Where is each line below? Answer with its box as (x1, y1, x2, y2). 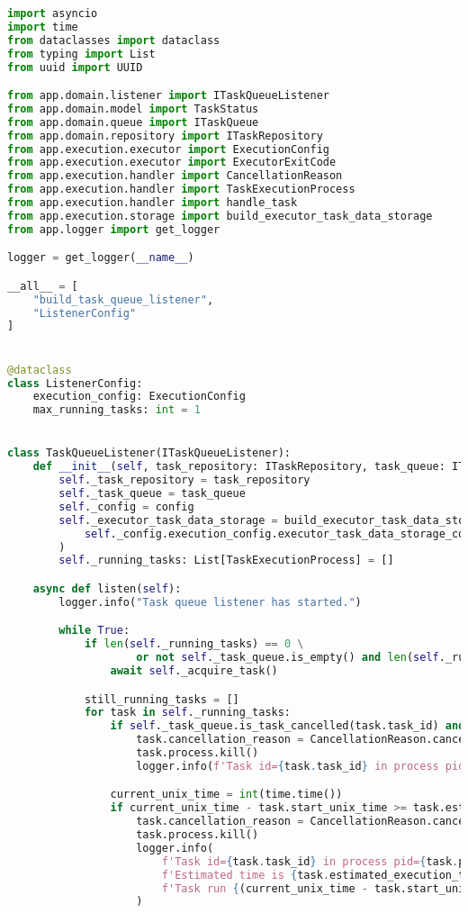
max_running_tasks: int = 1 (32, 403, 201, 417)
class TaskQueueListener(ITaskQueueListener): (7, 447, 291, 460)
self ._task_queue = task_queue (58, 487, 246, 501)
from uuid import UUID (7, 60, 143, 74)
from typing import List (7, 47, 156, 60)
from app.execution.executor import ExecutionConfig (7, 142, 329, 156)
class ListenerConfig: (7, 376, 143, 390)
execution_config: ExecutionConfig (32, 390, 246, 403)
